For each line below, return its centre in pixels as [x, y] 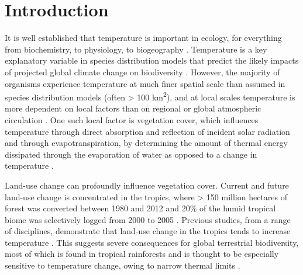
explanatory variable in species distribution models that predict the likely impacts [152, 60]
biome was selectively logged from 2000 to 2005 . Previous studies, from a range [148, 219]
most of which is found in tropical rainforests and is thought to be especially [142, 254]
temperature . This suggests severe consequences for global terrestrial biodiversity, [152, 242]
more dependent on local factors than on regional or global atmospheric [133, 108]
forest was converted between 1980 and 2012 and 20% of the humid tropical [140, 208]
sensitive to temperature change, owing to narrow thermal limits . [123, 265]
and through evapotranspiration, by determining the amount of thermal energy [146, 143]
